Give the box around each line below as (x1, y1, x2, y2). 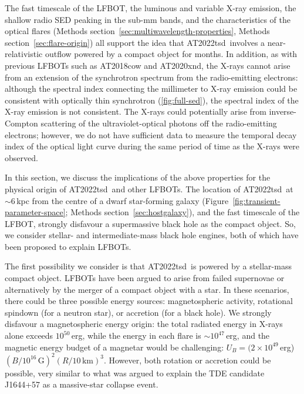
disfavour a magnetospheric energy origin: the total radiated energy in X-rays (5, 318, 283, 330)
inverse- (269, 105, 296, 118)
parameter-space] (5, 206, 66, 218)
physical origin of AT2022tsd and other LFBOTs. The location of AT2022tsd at (5, 182, 293, 195)
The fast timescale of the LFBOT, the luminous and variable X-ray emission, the (5, 2, 296, 14)
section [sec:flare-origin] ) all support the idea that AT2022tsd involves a (5, 36, 265, 48)
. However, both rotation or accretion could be (103, 353, 271, 366)
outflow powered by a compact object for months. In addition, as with (45, 48, 298, 60)
